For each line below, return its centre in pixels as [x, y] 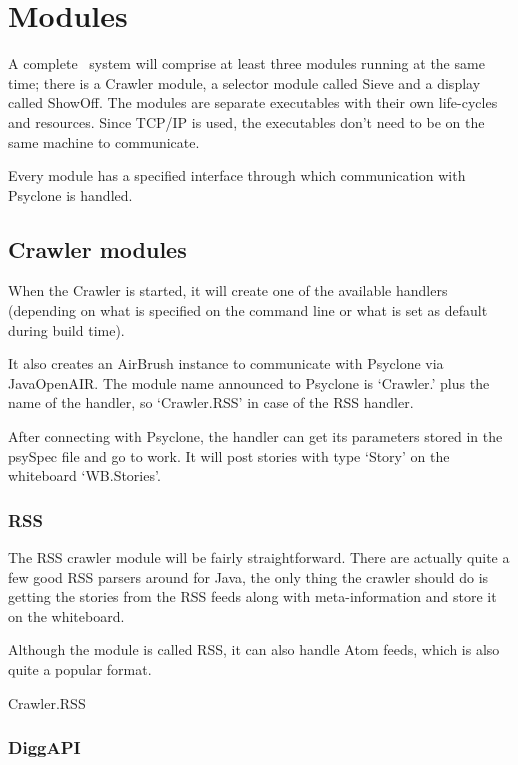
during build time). [66, 329]
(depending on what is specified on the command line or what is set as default [248, 310]
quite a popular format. [80, 669]
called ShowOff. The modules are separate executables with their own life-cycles [253, 102]
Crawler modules [97, 248]
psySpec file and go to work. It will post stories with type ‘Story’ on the [229, 455]
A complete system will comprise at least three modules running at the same [246, 63]
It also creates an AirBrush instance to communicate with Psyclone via [226, 363]
